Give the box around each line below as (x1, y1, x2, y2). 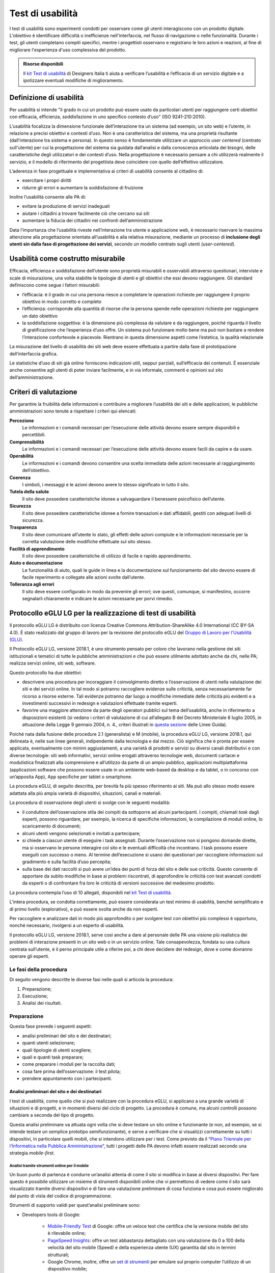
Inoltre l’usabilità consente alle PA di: (9, 194, 87, 200)
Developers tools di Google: (22, 1211, 81, 1217)
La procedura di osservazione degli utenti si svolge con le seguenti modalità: (9, 799, 171, 806)
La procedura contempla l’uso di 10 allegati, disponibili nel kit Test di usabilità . (9, 889, 172, 896)
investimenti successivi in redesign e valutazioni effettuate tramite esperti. (22, 700, 178, 706)
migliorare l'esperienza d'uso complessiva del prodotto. (9, 46, 126, 53)
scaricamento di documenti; (22, 823, 81, 829)
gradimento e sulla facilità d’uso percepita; (22, 859, 112, 865)
